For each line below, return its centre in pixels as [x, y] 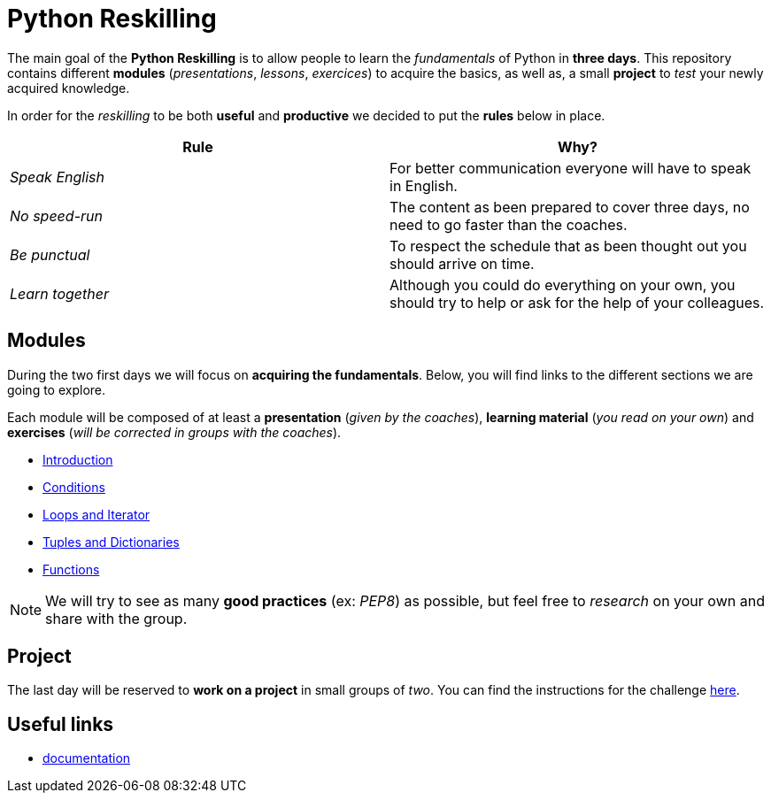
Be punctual [50, 254]
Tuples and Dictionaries [111, 542]
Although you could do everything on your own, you [563, 285]
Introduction [78, 459]
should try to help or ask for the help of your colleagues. [577, 302]
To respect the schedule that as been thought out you [568, 246]
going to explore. [57, 389]
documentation [87, 758]
